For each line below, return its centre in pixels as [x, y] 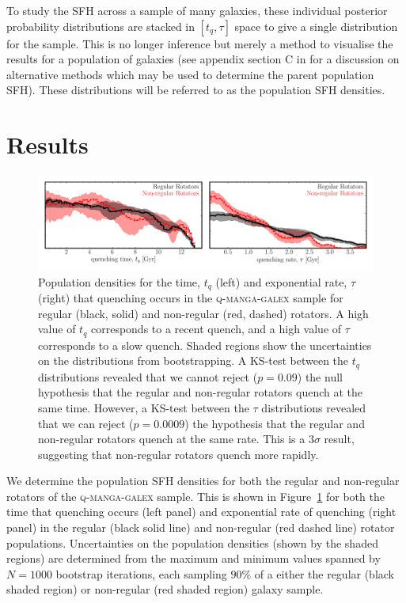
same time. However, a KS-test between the [144, 407]
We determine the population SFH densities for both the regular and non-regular [203, 481]
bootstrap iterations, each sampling [141, 573]
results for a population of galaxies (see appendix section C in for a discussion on [203, 59]
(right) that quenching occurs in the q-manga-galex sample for [191, 298]
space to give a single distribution [316, 26]
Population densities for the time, [119, 281]
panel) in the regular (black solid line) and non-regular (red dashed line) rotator [201, 527]
